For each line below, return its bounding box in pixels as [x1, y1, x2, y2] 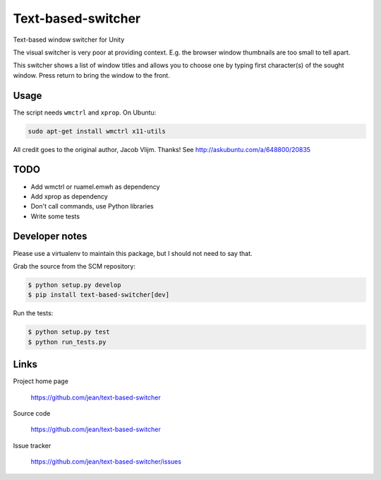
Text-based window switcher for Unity [13, 35, 125, 44]
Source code [13, 409, 51, 417]
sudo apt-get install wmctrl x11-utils [28, 127, 166, 135]
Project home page [13, 377, 68, 385]
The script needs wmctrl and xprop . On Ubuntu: [13, 108, 157, 117]
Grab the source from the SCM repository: [13, 262, 135, 270]
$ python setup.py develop [28, 281, 121, 289]
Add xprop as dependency [30, 192, 109, 201]
